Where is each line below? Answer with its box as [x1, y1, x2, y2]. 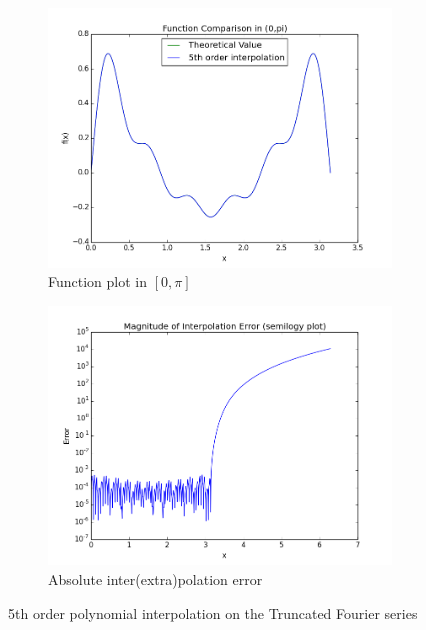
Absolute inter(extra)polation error [48, 568, 263, 589]
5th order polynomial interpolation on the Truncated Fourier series [8, 602, 418, 623]
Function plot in [48, 271, 148, 292]
